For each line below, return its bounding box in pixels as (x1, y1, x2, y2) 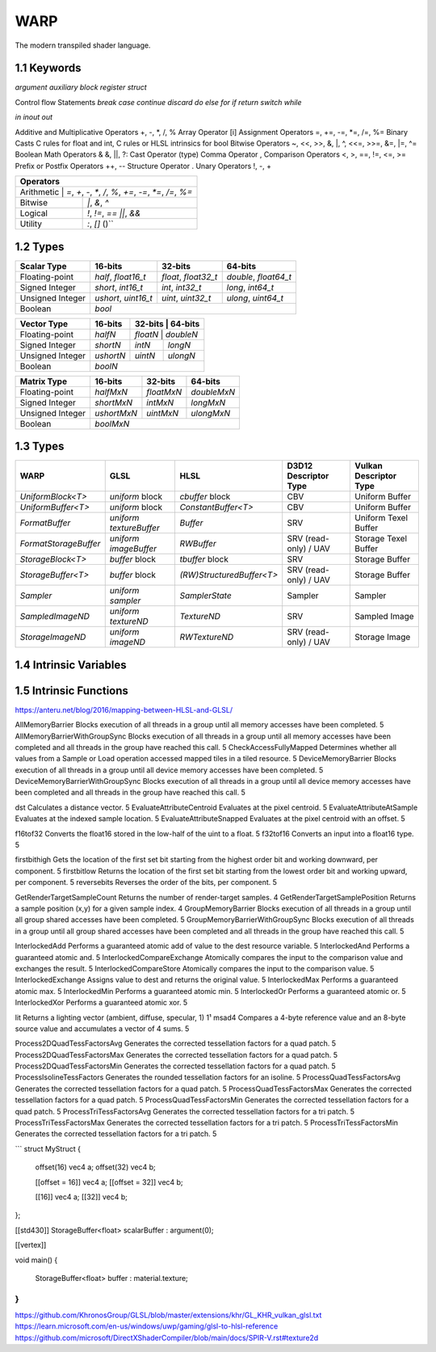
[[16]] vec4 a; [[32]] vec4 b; (35, 1192, 128, 1202)
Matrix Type (19, 376, 68, 387)
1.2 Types (15, 239, 65, 254)
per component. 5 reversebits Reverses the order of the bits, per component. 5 (15, 878, 278, 887)
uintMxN (146, 407, 179, 419)
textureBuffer (109, 522, 161, 533)
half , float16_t (94, 271, 147, 282)
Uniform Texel (354, 512, 408, 524)
